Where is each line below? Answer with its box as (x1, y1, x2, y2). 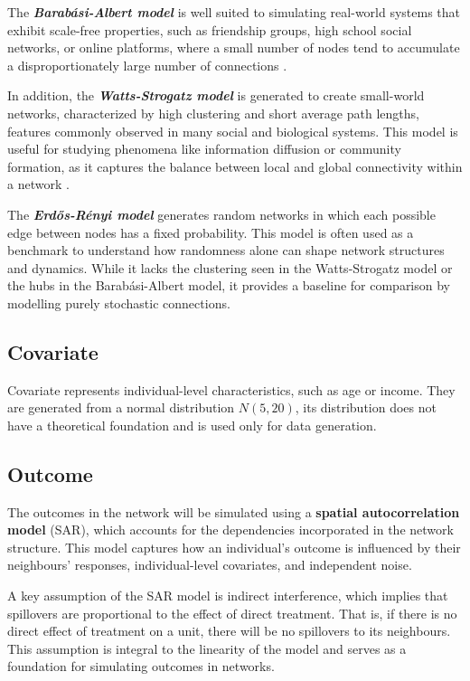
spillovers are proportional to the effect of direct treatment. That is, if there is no (7, 603, 457, 622)
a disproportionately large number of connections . (7, 55, 287, 74)
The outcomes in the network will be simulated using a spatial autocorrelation (7, 502, 460, 521)
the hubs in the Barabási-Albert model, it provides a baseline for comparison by (7, 276, 451, 295)
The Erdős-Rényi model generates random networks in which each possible (7, 204, 436, 223)
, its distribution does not (295, 398, 437, 417)
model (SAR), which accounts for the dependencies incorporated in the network (7, 520, 454, 539)
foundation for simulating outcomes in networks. (7, 657, 275, 676)
